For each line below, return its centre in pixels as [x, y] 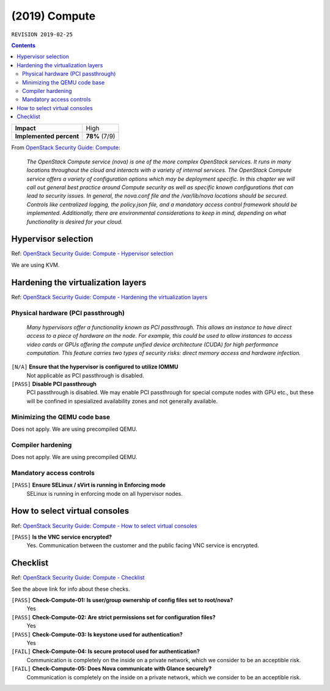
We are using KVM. [35, 265]
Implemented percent [47, 136]
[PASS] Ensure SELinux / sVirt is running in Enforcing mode [89, 485]
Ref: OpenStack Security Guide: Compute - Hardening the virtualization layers [109, 297]
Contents [24, 45]
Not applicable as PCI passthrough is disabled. [85, 375]
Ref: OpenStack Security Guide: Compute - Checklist [78, 578]
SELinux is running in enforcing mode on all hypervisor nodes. [105, 493]
